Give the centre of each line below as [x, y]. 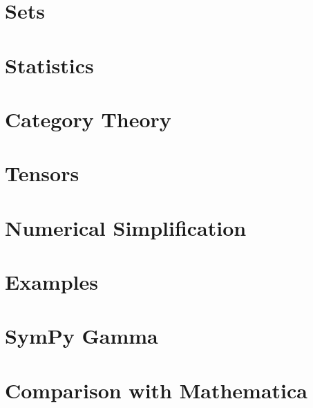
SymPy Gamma [82, 336]
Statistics [49, 65]
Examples [51, 282]
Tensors [42, 173]
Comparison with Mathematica [156, 390]
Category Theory [88, 119]
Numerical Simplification [126, 227]
